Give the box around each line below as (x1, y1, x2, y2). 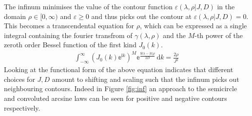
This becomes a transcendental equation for (4, 20, 135, 31)
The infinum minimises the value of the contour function (4, 1, 173, 11)
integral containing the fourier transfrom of (4, 30, 133, 40)
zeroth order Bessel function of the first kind (4, 39, 137, 50)
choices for (4, 74, 35, 84)
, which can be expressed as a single (140, 20, 247, 31)
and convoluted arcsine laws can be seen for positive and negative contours (4, 93, 227, 103)
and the (163, 30, 186, 40)
